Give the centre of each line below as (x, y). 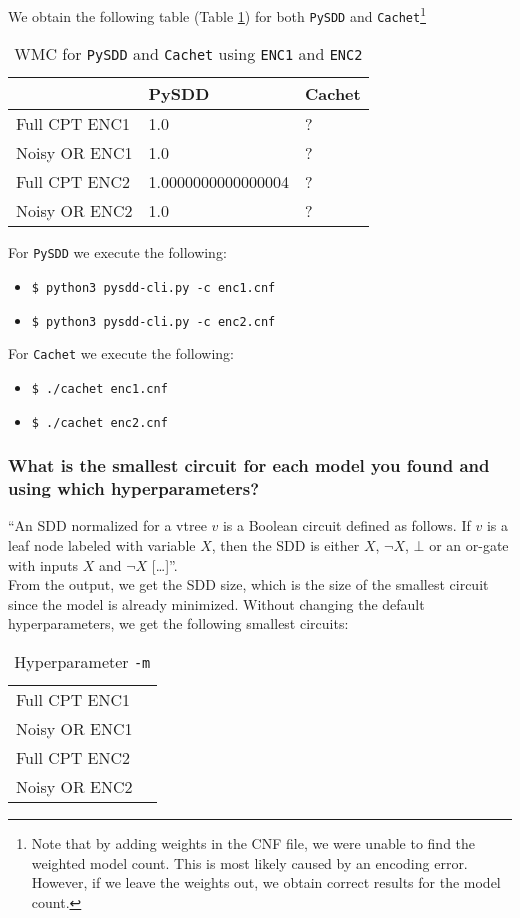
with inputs (43, 564)
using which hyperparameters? (134, 488)
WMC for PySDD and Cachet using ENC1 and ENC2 (188, 54)
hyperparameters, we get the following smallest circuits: (178, 623)
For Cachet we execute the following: (121, 353)
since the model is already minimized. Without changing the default (216, 603)
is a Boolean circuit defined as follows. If (346, 525)
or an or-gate (469, 544)
